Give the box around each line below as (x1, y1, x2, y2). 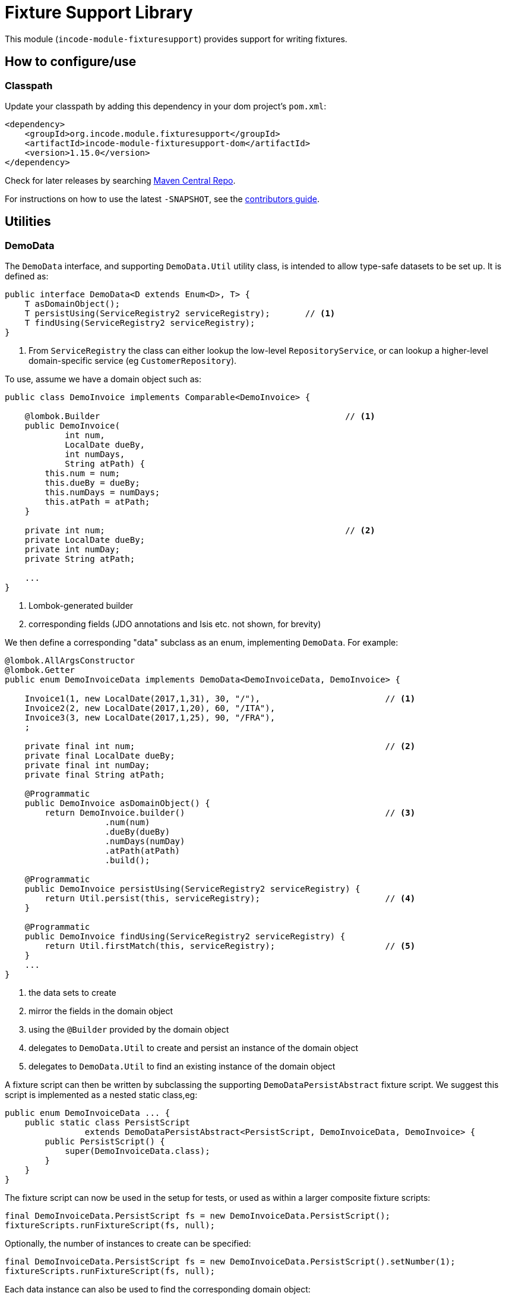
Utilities (5, 214, 51, 229)
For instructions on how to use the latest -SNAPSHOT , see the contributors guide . (5, 193, 320, 204)
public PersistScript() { (45, 1137, 165, 1147)
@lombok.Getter (5, 665, 75, 675)
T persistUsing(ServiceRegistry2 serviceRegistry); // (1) (24, 309, 336, 319)
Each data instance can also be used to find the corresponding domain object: (5, 1284, 311, 1295)
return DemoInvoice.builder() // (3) (45, 808, 416, 818)
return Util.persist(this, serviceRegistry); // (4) (45, 894, 416, 904)
